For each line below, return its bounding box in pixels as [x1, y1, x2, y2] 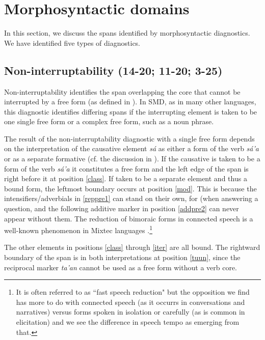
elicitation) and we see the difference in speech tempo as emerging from [16, 317, 240, 327]
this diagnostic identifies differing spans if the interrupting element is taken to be [4, 106, 257, 117]
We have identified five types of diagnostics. [4, 37, 141, 48]
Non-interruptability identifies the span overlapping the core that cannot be [4, 86, 241, 97]
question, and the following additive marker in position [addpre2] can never [4, 203, 239, 214]
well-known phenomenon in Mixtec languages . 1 [4, 223, 152, 235]
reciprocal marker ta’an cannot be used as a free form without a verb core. [4, 262, 237, 272]
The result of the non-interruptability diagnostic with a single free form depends [4, 133, 255, 144]
